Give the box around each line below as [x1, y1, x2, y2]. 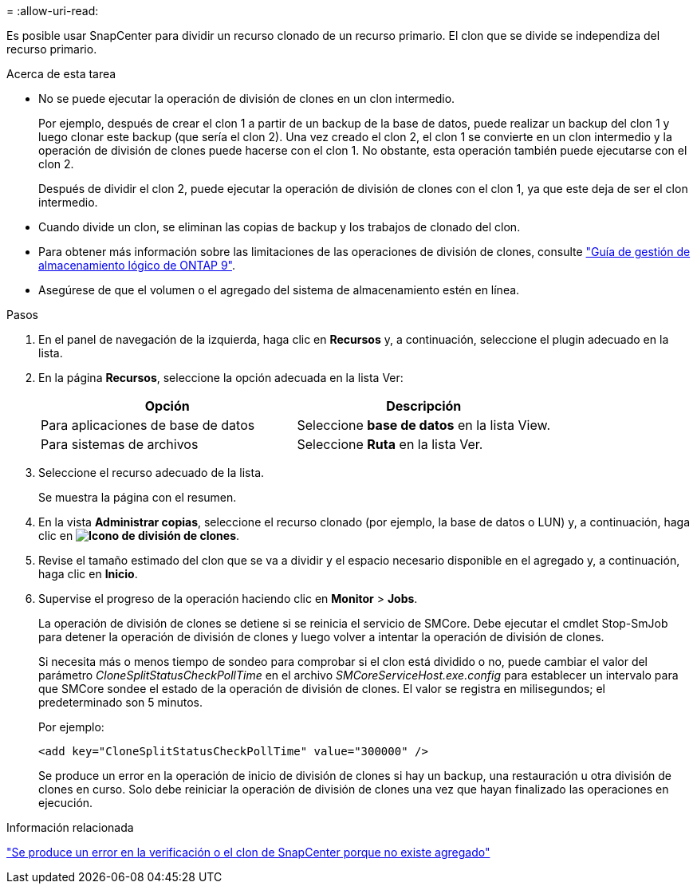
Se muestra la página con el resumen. [38, 490, 237, 504]
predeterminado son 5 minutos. [38, 695, 203, 709]
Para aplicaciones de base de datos [41, 417, 255, 433]
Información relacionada [6, 821, 134, 834]
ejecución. [38, 796, 93, 809]
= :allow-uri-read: [6, 4, 99, 18]
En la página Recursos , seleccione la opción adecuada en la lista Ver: [38, 371, 404, 384]
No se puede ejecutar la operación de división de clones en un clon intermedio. [38, 92, 455, 105]
